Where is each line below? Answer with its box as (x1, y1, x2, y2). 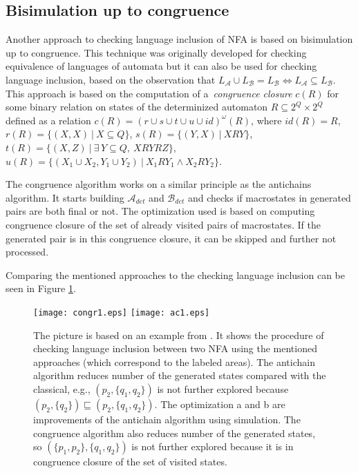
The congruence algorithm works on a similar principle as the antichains (6, 177, 312, 191)
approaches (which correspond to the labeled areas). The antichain (33, 354, 315, 369)
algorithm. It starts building (6, 190, 124, 204)
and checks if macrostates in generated (187, 190, 351, 204)
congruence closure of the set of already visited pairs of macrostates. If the (6, 217, 321, 231)
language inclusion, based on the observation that (6, 72, 216, 86)
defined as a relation (6, 113, 91, 127)
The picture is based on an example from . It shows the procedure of (33, 327, 324, 342)
